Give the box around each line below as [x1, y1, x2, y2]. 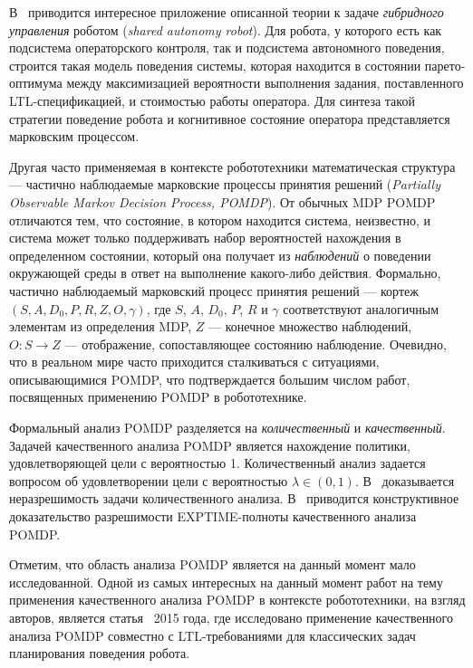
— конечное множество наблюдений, [208, 317, 412, 336]
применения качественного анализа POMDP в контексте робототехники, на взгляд [9, 590, 466, 609]
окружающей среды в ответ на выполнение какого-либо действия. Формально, [9, 263, 441, 282]
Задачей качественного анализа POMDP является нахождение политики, [9, 435, 410, 454]
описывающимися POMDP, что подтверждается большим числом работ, [9, 369, 410, 388]
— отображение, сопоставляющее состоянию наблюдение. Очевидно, [64, 334, 447, 353]
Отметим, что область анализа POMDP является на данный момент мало [9, 555, 416, 574]
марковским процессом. [9, 127, 140, 146]
